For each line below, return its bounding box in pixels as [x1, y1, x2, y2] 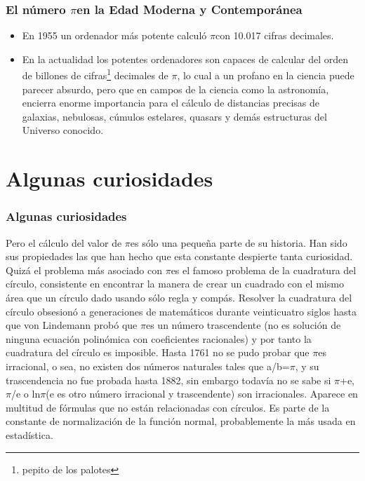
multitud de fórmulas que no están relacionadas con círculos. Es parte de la [6, 400, 330, 414]
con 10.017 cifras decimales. [215, 28, 334, 43]
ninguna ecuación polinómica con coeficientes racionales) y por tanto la [6, 331, 312, 346]
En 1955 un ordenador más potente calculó [22, 28, 207, 43]
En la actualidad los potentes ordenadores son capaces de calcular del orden [22, 51, 349, 66]
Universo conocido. [22, 123, 104, 137]
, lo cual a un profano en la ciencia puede [177, 68, 354, 83]
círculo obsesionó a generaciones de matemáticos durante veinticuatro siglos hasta [6, 304, 357, 318]
